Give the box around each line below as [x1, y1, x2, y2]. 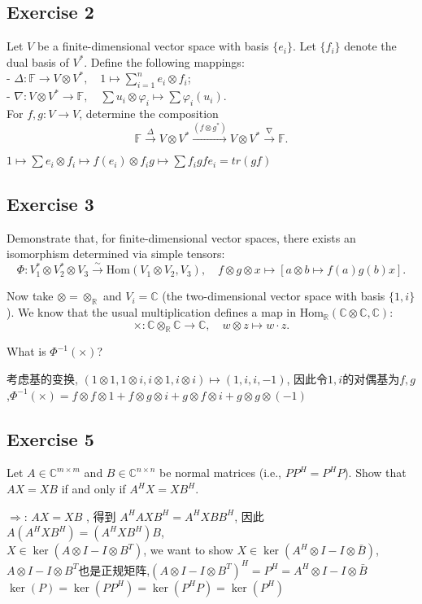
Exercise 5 [7, 426, 94, 451]
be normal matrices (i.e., [159, 464, 281, 481]
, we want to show [143, 541, 233, 558]
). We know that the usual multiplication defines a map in [7, 304, 297, 321]
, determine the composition [79, 104, 219, 121]
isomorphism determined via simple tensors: [7, 245, 225, 262]
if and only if [61, 480, 126, 497]
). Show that [344, 464, 407, 481]
